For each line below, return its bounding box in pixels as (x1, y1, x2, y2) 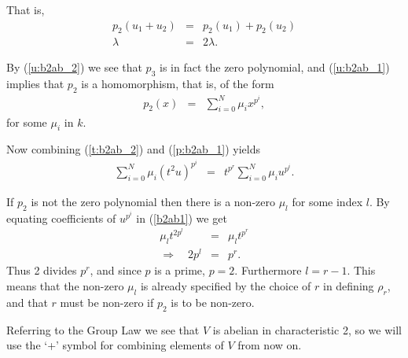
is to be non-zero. (171, 293, 255, 310)
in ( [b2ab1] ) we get (136, 209, 227, 226)
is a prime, (154, 262, 205, 279)
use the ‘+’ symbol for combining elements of (6, 337, 224, 353)
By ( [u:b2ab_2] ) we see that (6, 59, 142, 76)
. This (347, 262, 376, 279)
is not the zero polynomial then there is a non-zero (31, 193, 275, 209)
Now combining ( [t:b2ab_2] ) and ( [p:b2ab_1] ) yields (6, 141, 260, 157)
